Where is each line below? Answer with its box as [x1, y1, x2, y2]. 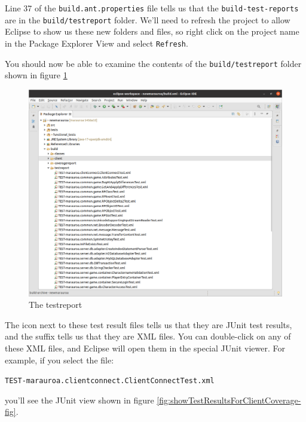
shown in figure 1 [5, 69, 68, 81]
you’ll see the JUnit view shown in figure [5, 393, 154, 406]
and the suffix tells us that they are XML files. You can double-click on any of [5, 330, 291, 343]
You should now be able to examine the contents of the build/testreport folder [5, 57, 302, 69]
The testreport [29, 298, 82, 311]
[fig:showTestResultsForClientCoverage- [157, 393, 301, 406]
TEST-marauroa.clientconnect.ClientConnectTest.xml [5, 377, 215, 386]
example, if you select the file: [5, 353, 114, 366]
